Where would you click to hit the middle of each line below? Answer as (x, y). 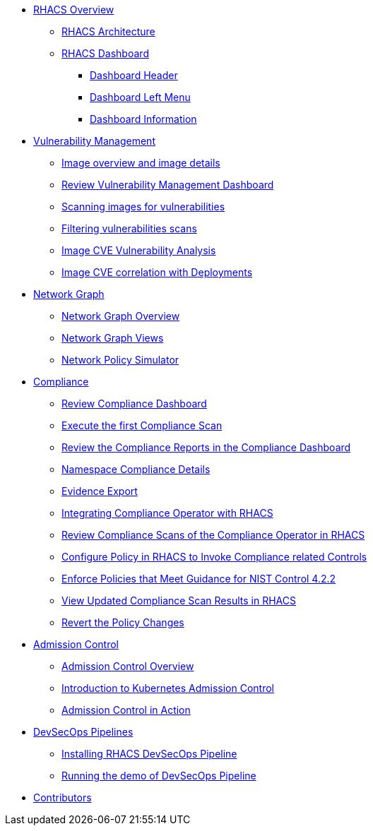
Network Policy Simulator (120, 360)
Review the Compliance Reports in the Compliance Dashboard (206, 447)
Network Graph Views (113, 338)
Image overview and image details (141, 163)
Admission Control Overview (128, 666)
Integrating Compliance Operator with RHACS (167, 513)
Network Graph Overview (121, 316)
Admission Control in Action (126, 710)
